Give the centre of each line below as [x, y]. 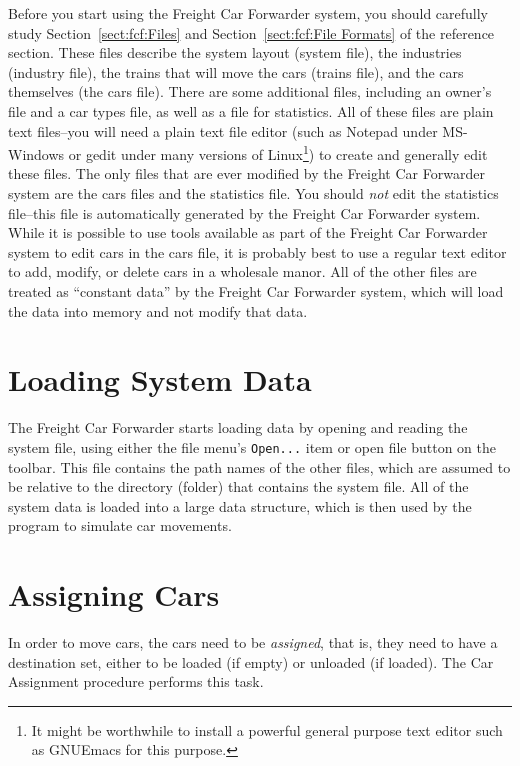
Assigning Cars [114, 594]
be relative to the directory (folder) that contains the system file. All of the [238, 486]
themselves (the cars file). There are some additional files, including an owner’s [250, 91]
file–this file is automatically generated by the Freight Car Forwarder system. [244, 212]
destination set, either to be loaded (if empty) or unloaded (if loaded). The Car [251, 661]
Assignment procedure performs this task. [136, 681]
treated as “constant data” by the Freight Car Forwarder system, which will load [256, 290]
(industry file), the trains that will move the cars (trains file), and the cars [236, 71]
